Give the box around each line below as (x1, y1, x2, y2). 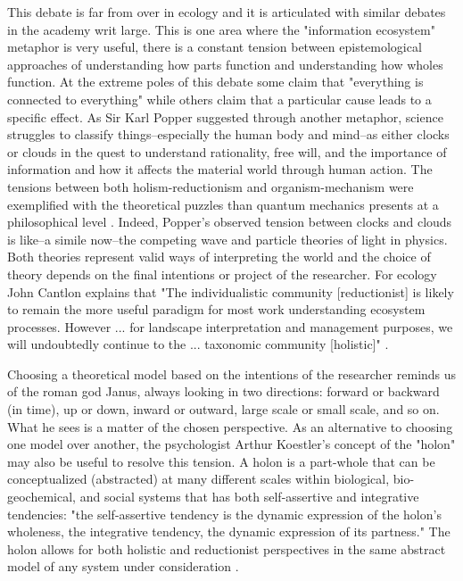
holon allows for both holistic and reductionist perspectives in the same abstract (7, 539, 446, 558)
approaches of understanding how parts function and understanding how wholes (7, 54, 443, 73)
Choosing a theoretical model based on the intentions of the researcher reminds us (7, 364, 457, 383)
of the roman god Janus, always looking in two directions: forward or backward (7, 382, 440, 401)
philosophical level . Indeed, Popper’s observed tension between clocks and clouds (7, 212, 452, 231)
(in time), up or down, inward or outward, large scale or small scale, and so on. (7, 400, 440, 419)
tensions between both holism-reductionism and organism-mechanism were (7, 177, 414, 195)
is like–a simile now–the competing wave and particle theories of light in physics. (7, 229, 448, 248)
